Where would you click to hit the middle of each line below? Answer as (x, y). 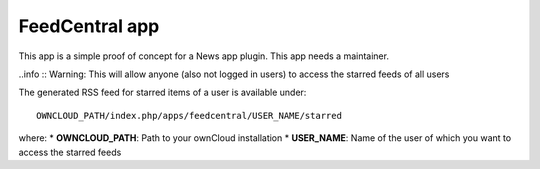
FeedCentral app (89, 26)
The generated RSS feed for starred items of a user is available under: (162, 92)
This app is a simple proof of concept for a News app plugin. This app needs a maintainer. (204, 56)
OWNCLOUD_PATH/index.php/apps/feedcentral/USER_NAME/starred (189, 115)
